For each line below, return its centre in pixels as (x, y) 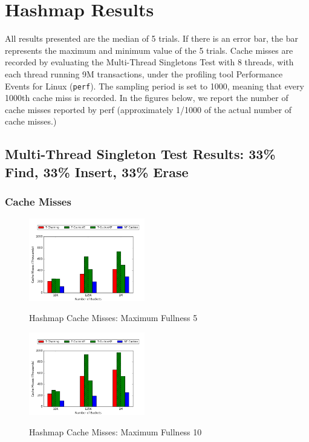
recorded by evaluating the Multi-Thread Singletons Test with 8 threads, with (149, 62)
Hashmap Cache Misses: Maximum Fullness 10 (115, 431)
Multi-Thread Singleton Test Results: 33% (140, 154)
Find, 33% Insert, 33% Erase (97, 171)
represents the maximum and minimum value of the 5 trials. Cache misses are (149, 50)
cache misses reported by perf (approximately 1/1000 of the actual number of (148, 109)
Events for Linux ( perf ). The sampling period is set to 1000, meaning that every (154, 86)
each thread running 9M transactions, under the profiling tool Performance (144, 73)
